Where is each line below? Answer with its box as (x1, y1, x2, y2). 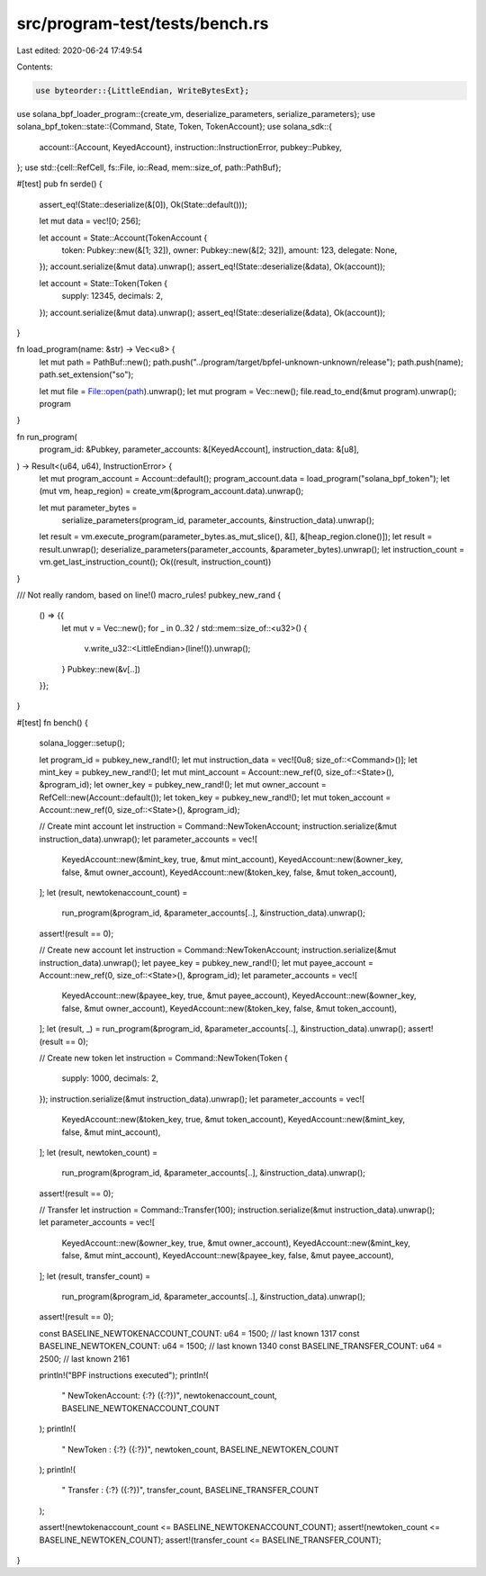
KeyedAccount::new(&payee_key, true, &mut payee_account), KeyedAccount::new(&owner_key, (61, 990, 417, 1001)
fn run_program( (16, 431, 78, 442)
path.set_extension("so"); (39, 369, 134, 380)
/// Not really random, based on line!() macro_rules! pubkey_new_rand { (16, 590, 282, 600)
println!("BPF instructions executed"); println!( (39, 1369, 209, 1381)
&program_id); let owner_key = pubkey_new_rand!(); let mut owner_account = (39, 779, 328, 790)
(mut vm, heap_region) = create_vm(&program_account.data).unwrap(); (39, 486, 304, 497)
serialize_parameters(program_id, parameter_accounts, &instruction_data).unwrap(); (61, 515, 375, 526)
